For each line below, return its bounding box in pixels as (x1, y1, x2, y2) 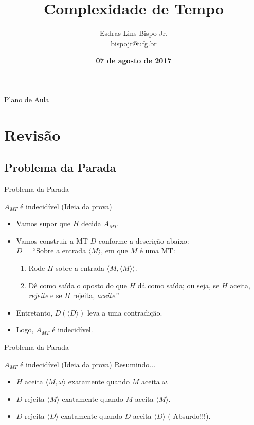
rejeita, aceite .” (72, 290, 119, 301)
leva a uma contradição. (87, 307, 162, 318)
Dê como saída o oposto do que (28, 280, 127, 290)
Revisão (4, 124, 61, 145)
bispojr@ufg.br (111, 38, 157, 48)
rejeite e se (28, 290, 62, 301)
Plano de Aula (4, 94, 49, 104)
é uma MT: (139, 245, 175, 256)
